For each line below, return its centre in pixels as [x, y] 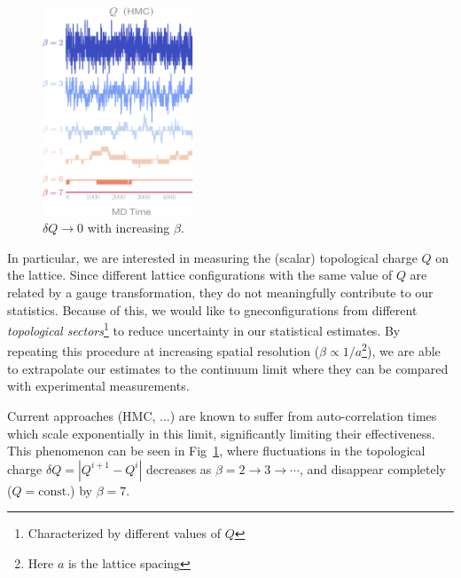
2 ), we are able [401, 350]
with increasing [129, 228]
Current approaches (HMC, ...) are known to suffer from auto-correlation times [222, 415]
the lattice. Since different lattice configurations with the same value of [200, 275]
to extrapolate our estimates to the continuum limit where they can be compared [228, 368]
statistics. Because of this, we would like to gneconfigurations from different [212, 309]
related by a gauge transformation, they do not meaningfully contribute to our [220, 293]
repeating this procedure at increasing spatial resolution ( [164, 351]
